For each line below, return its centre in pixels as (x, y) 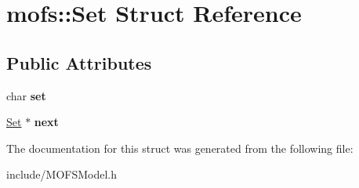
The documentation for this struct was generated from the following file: (180, 148)
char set (26, 95)
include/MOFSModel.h (62, 174)
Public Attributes (79, 62)
